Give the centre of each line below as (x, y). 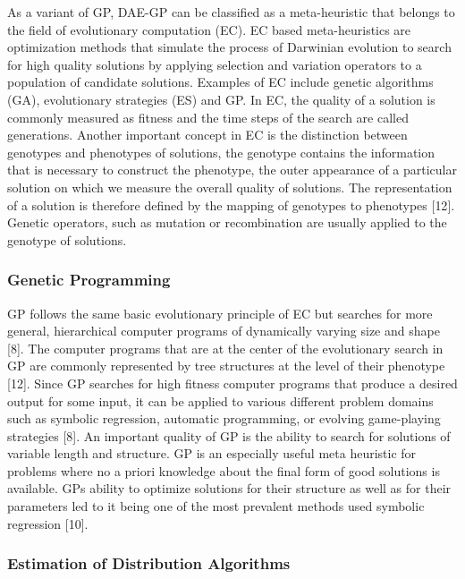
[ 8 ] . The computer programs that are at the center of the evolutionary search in (225, 348)
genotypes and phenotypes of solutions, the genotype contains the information (221, 152)
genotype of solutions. (67, 239)
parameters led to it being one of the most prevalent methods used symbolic (216, 506)
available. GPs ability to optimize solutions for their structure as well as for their (229, 488)
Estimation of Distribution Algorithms (149, 563)
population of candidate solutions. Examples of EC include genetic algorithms (220, 82)
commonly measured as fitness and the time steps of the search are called (208, 117)
